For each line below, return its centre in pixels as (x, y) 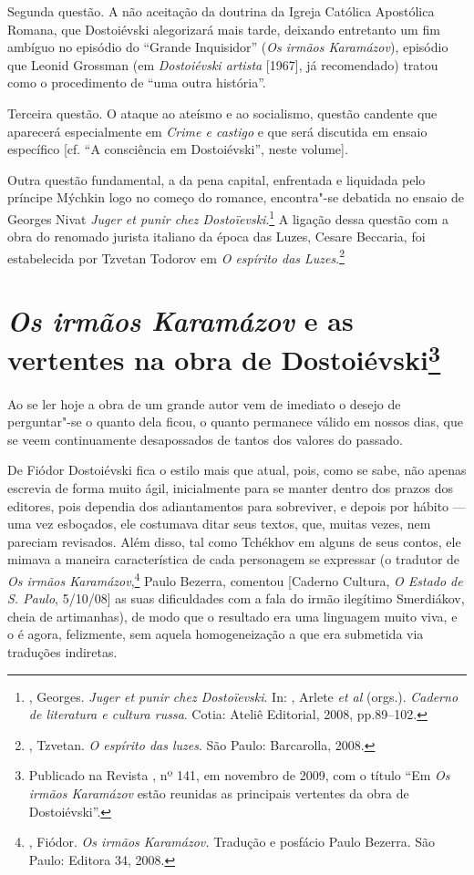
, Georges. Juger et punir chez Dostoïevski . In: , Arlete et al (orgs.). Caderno (243, 696)
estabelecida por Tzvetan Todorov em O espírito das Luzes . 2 (176, 256)
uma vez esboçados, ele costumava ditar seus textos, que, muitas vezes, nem (219, 524)
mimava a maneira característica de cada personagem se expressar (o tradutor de (234, 559)
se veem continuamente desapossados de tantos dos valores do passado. (205, 439)
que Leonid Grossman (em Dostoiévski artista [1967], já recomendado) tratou (223, 64)
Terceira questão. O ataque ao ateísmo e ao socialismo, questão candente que (222, 113)
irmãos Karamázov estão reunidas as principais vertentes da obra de (219, 793)
